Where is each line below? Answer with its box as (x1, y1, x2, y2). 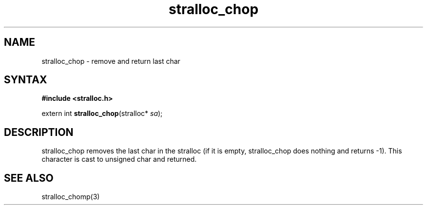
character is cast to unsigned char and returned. (41, 155, 197, 164)
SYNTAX (4, 74, 47, 86)
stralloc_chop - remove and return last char (41, 57, 180, 65)
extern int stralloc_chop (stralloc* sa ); (41, 109, 163, 118)
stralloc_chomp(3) (41, 192, 100, 201)
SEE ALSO (4, 171, 54, 184)
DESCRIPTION (4, 126, 74, 138)
